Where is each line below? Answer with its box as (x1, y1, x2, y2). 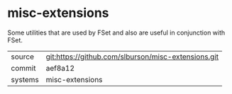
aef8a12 (45, 63, 75, 73)
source (11, 52, 34, 61)
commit (11, 63, 36, 73)
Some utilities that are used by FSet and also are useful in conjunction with (7, 28, 226, 37)
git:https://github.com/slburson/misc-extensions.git (45, 52, 219, 61)
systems (11, 74, 39, 84)
